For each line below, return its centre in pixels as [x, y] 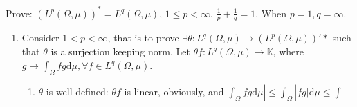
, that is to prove [143, 38]
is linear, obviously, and [174, 91]
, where [288, 51]
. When [271, 13]
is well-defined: [77, 91]
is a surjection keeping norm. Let [120, 51]
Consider [40, 38]
